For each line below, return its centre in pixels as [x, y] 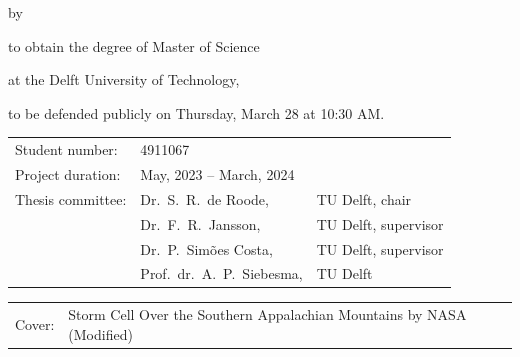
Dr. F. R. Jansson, [200, 223]
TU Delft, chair [364, 198]
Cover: [35, 323]
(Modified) [100, 333]
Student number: [66, 149]
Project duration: [68, 173]
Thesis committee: [71, 198]
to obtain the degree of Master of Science [134, 45]
